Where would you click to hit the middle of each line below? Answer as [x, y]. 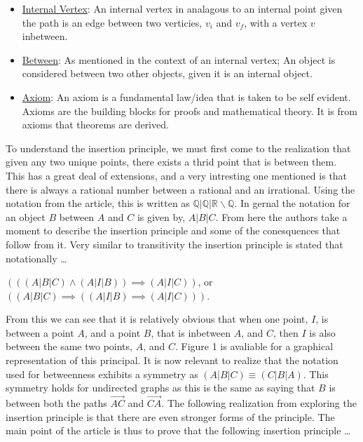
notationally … [36, 258]
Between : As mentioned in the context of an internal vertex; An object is [179, 59]
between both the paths [56, 403]
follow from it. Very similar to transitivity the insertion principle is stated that [174, 244]
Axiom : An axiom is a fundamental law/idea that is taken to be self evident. [186, 96]
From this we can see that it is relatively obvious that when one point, [157, 319]
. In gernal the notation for [292, 203]
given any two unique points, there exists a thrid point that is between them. [171, 162]
